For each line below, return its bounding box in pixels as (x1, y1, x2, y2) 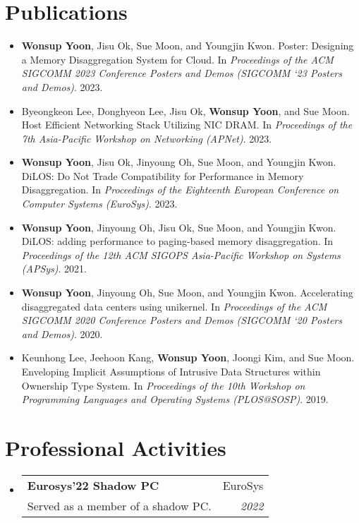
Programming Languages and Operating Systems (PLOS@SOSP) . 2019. (21, 392, 329, 407)
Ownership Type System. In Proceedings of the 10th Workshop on (21, 378, 305, 392)
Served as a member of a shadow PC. (27, 497, 212, 514)
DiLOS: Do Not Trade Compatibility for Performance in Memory (21, 168, 304, 183)
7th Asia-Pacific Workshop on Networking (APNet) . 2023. (21, 131, 272, 145)
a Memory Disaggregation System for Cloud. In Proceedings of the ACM (21, 52, 334, 66)
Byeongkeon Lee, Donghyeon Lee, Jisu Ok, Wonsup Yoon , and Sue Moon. (21, 103, 350, 118)
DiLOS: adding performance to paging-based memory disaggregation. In (21, 234, 334, 248)
